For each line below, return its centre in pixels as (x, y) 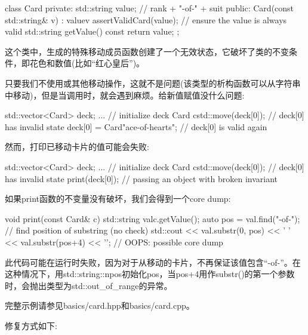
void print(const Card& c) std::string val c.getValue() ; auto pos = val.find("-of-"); (153, 218)
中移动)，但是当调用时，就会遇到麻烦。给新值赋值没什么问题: (125, 95)
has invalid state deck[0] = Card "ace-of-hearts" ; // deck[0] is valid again (136, 126)
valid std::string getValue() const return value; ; (92, 31)
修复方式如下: (31, 325)
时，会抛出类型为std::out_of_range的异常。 (89, 285)
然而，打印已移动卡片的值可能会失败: (77, 147)
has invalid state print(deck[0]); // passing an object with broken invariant (141, 178)
